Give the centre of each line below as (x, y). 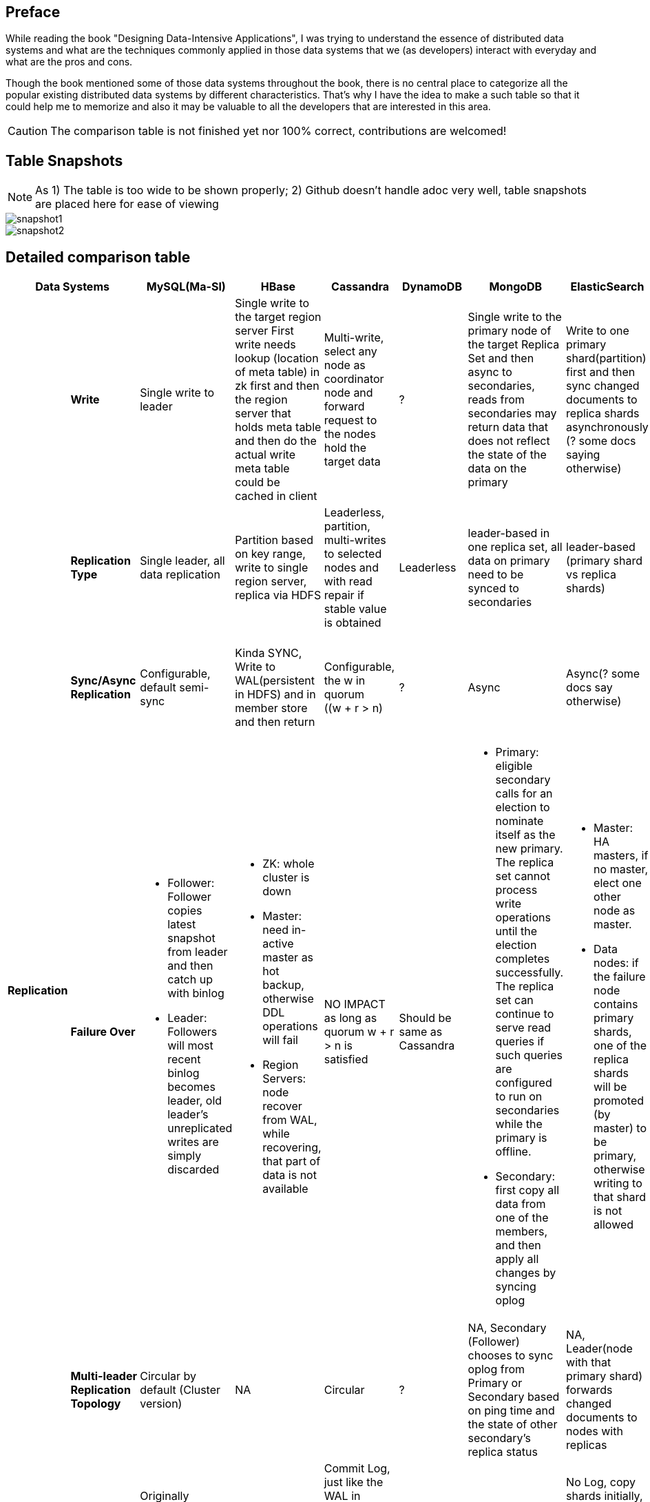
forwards (589, 1390)
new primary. (529, 849)
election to (523, 807)
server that (263, 414)
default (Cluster (180, 1390)
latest (182, 925)
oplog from (496, 1369)
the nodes (350, 434)
